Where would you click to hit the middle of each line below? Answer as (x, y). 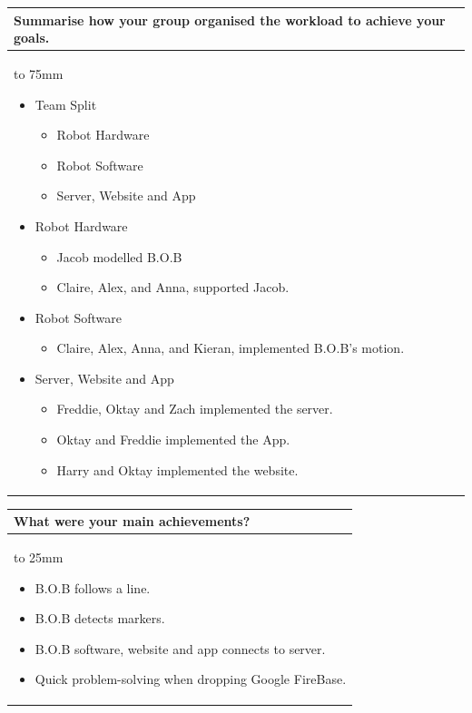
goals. (32, 38)
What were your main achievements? (132, 521)
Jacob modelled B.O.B (119, 256)
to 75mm (39, 73)
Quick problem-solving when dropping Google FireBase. (191, 679)
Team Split (66, 104)
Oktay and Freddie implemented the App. (173, 440)
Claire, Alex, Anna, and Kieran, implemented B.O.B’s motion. (231, 348)
